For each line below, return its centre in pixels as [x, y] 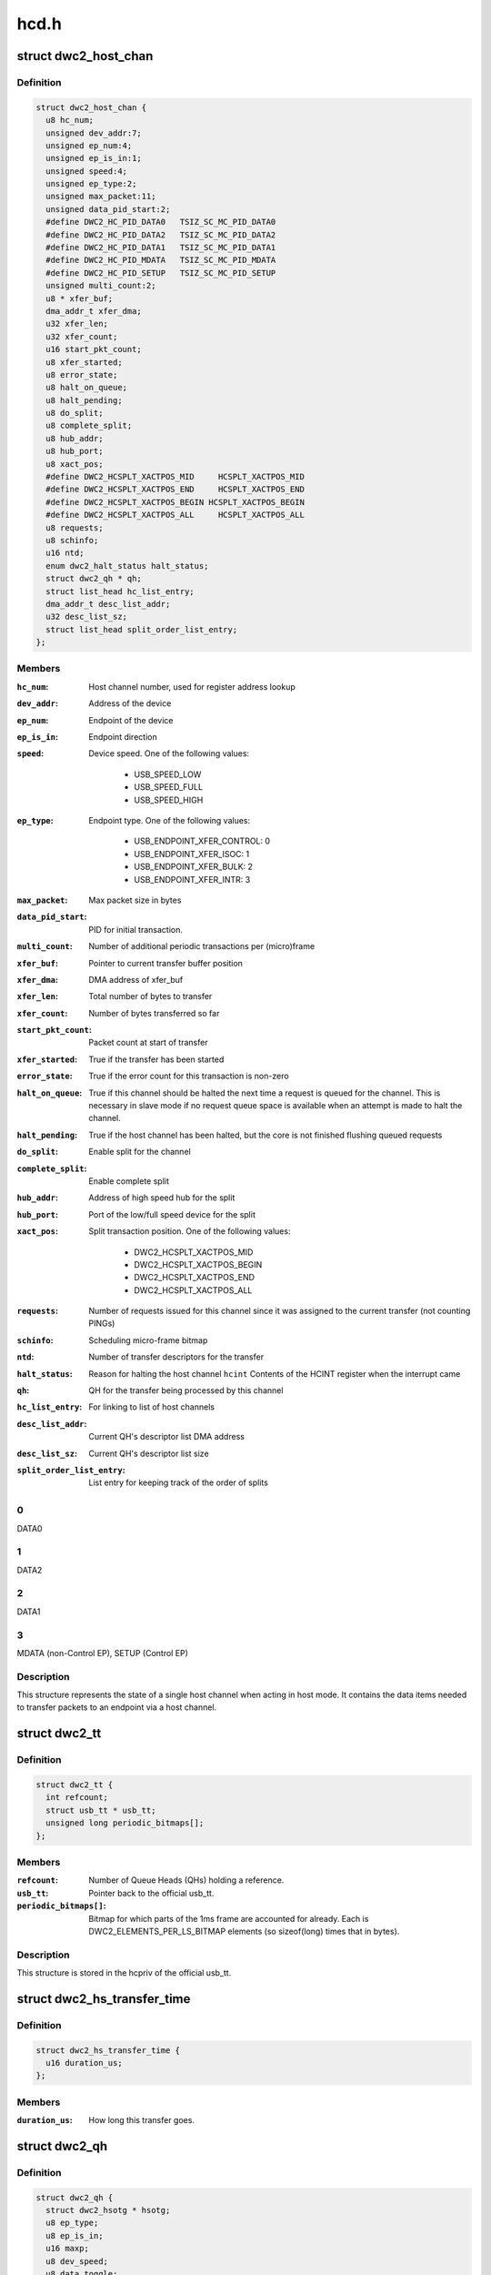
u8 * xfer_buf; [80, 298]
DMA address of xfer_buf [136, 979]
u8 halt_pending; [84, 400]
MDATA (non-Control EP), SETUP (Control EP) [102, 1653]
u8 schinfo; [72, 540]
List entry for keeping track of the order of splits [178, 1482]
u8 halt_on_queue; [86, 388]
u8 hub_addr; [75, 438]
